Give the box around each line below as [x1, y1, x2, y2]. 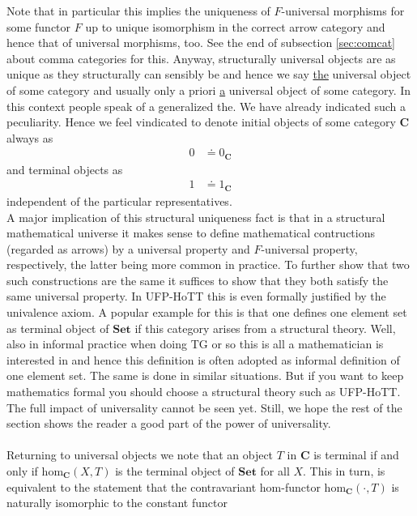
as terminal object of [6, 319, 109, 336]
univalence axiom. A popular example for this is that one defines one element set [6, 304, 407, 321]
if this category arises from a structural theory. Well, [134, 319, 396, 336]
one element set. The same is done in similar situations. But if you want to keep [6, 367, 404, 384]
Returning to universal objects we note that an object [6, 446, 274, 463]
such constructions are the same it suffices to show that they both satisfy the [6, 271, 389, 288]
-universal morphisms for [281, 2, 405, 19]
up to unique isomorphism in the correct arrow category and [85, 18, 385, 35]
